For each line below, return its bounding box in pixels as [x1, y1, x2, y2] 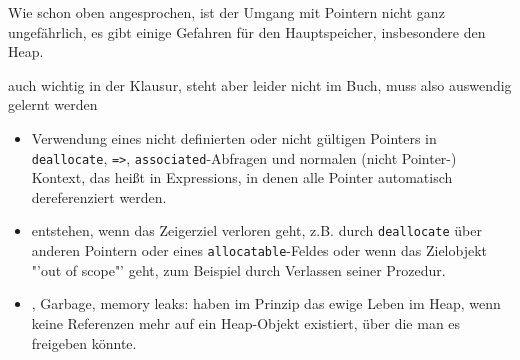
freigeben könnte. [31, 332, 137, 353]
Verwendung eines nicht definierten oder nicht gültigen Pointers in [31, 127, 437, 148]
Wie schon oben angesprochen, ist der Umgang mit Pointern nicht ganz [8, 2, 445, 22]
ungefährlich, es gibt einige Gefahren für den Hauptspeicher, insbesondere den [8, 21, 486, 42]
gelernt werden [8, 94, 98, 115]
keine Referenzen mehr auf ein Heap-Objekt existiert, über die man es [31, 312, 461, 333]
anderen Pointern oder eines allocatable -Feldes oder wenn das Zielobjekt [31, 240, 488, 261]
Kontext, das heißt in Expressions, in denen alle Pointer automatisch [31, 167, 453, 188]
